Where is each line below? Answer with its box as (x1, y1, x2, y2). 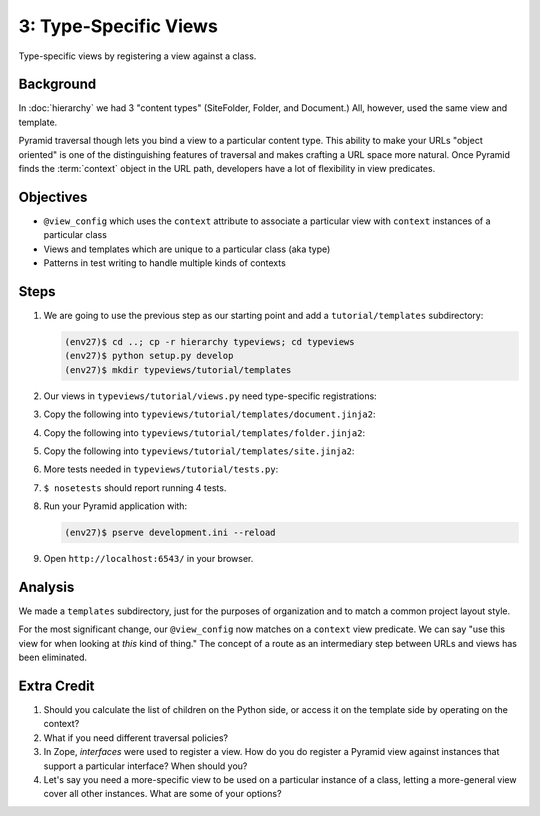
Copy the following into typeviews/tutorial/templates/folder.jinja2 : (43, 426, 365, 439)
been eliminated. (18, 651, 88, 664)
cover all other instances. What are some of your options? (43, 788, 282, 800)
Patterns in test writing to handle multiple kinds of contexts (43, 257, 287, 269)
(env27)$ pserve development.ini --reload (64, 527, 276, 539)
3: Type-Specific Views (18, 15, 219, 37)
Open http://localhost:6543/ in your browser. (43, 553, 254, 565)
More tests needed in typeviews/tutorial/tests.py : (43, 463, 279, 475)
